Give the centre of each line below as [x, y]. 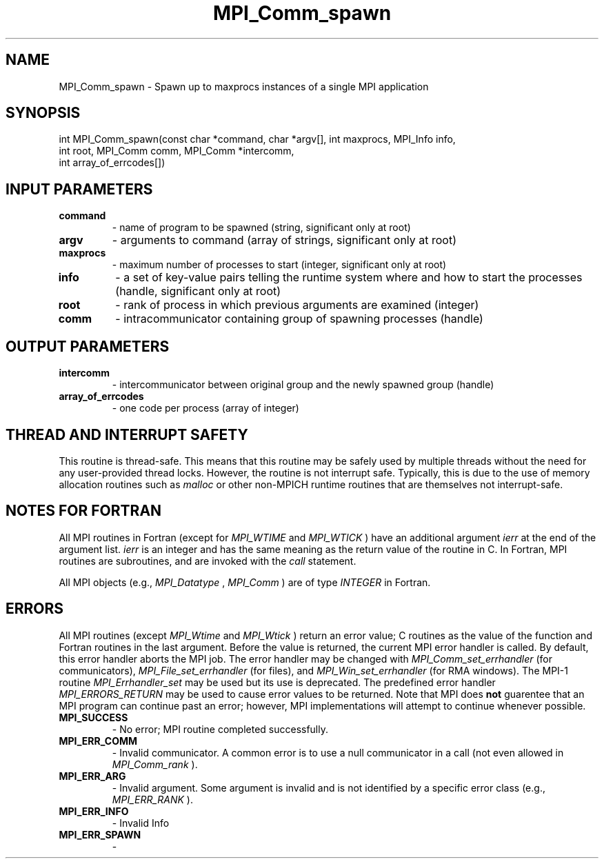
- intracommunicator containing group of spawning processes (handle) [299, 319]
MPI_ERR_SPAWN [100, 834]
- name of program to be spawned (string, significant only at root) [261, 228]
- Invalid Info [141, 823]
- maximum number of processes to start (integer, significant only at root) [279, 265]
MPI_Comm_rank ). [155, 764]
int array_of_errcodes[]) [112, 163]
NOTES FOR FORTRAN [84, 511]
